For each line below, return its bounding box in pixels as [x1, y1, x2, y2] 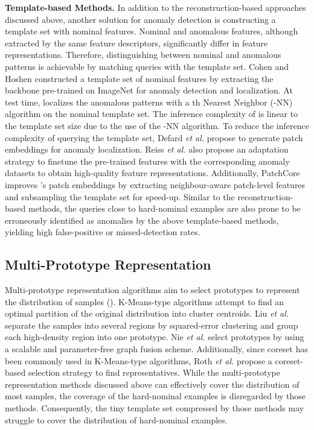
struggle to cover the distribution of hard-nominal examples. [5, 413, 228, 426]
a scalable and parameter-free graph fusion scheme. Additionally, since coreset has [5, 343, 308, 355]
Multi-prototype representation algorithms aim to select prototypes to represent [5, 283, 300, 296]
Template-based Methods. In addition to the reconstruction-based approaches [5, 1, 306, 13]
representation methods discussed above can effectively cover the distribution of [5, 378, 300, 390]
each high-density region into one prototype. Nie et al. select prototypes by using [5, 330, 304, 343]
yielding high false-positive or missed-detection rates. [5, 226, 200, 238]
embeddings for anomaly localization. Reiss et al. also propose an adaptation [5, 143, 289, 156]
